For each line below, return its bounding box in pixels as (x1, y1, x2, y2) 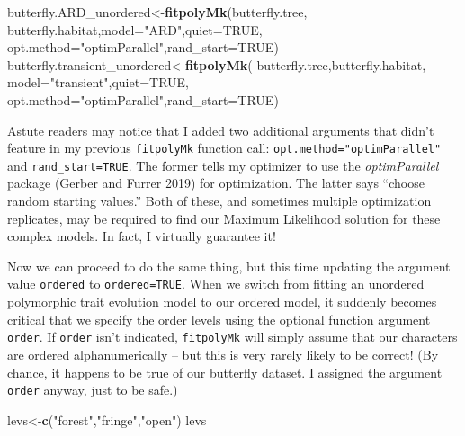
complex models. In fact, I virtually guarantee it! (7, 227, 276, 245)
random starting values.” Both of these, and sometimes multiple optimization (7, 191, 432, 210)
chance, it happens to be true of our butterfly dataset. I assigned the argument (7, 362, 443, 381)
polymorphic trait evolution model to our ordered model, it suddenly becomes (7, 292, 437, 311)
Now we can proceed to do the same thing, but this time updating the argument (7, 256, 451, 275)
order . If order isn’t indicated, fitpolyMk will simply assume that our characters (7, 327, 458, 346)
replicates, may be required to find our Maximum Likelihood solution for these (7, 209, 441, 227)
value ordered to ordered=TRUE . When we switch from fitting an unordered (7, 274, 425, 293)
